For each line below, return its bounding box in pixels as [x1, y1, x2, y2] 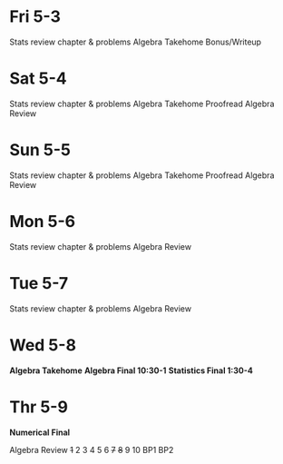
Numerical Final [9, 427, 71, 438]
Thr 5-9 [9, 397, 68, 417]
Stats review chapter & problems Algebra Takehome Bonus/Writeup [9, 36, 261, 47]
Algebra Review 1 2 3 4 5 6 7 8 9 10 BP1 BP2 [9, 444, 174, 455]
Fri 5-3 [9, 6, 62, 27]
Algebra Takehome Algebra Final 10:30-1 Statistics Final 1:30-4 [9, 365, 254, 376]
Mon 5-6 [9, 212, 76, 232]
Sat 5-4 [9, 68, 67, 89]
